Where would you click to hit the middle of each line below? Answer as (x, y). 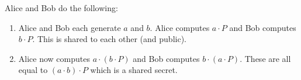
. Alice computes (180, 27)
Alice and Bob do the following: (61, 8)
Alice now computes (54, 58)
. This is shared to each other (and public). (109, 39)
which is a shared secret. (134, 70)
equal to (33, 70)
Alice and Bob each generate (70, 27)
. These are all (265, 58)
